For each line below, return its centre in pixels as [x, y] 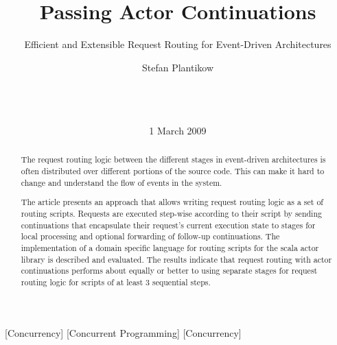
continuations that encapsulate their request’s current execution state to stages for [168, 225]
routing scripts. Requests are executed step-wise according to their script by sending [171, 213]
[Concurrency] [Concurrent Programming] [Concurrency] [123, 332]
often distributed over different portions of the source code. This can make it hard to [173, 171]
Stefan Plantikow [178, 67]
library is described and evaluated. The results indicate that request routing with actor [176, 259]
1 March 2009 [178, 131]
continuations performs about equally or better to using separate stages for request [169, 271]
